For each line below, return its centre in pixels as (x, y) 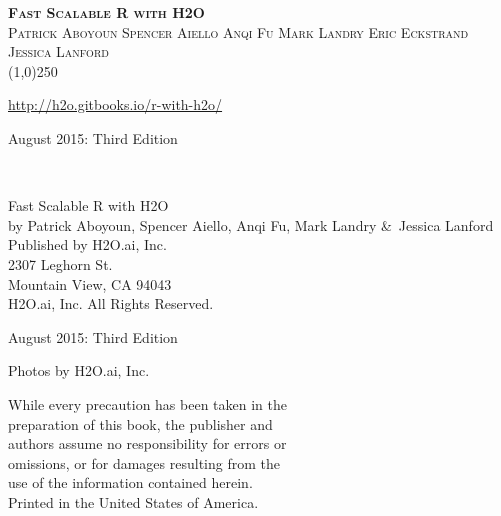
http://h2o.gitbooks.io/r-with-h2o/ (115, 104)
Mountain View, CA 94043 (90, 283)
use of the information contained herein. (130, 482)
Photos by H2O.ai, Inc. (79, 370)
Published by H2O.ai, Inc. (87, 244)
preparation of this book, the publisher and (140, 423)
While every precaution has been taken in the (147, 403)
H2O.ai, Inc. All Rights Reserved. (111, 303)
